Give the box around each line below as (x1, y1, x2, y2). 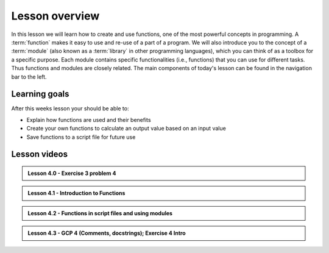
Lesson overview (11, 9, 100, 23)
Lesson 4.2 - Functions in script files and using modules (27, 209, 173, 216)
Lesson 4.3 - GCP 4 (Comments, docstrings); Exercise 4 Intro (27, 229, 186, 237)
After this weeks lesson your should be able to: (11, 105, 129, 112)
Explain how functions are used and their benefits (26, 116, 152, 123)
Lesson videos (11, 149, 68, 160)
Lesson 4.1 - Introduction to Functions (27, 190, 126, 197)
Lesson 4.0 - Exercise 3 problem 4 (27, 169, 116, 177)
